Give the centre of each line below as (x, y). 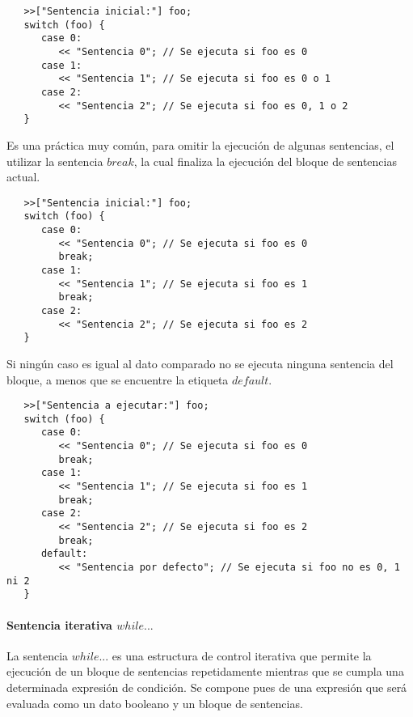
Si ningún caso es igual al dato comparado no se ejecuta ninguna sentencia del (200, 363)
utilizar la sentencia (55, 161)
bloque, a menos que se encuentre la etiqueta (118, 379)
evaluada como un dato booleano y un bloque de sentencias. (155, 703)
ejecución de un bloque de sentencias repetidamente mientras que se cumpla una (205, 671)
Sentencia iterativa (59, 624)
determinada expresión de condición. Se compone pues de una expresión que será (207, 687)
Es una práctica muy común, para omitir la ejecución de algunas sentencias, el (200, 144)
